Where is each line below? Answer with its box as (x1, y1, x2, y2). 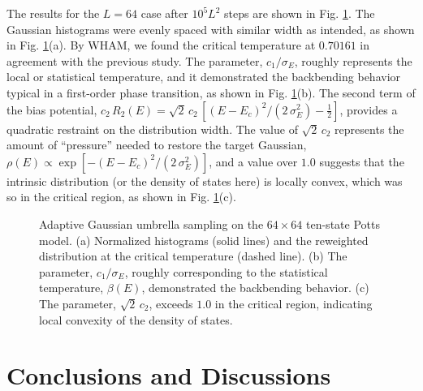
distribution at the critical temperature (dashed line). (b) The (39, 247, 347, 264)
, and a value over (209, 153, 298, 170)
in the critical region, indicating (214, 294, 373, 312)
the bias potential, (6, 101, 97, 118)
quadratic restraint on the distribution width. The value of (6, 120, 298, 137)
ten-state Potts (306, 215, 380, 232)
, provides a (339, 101, 398, 118)
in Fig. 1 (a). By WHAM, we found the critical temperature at (6, 37, 316, 54)
